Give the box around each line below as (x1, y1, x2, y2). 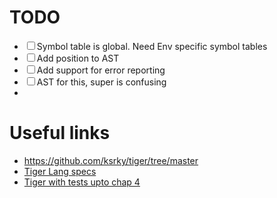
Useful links (9, 122, 111, 145)
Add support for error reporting (36, 64, 166, 76)
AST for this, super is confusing (36, 76, 167, 88)
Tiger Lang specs (23, 165, 97, 177)
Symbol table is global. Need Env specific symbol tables (36, 40, 268, 52)
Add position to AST (36, 52, 120, 64)
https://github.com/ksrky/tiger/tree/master (23, 154, 199, 166)
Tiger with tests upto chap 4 (23, 176, 141, 188)
